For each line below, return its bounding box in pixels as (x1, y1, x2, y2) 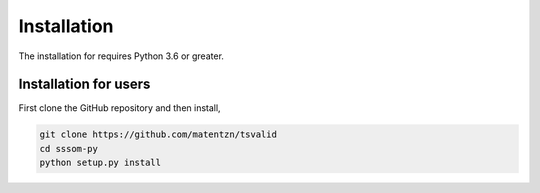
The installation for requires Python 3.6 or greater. (18, 50, 225, 62)
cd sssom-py (39, 143, 99, 154)
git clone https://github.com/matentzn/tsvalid (39, 129, 277, 140)
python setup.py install (39, 157, 162, 169)
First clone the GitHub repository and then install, (18, 102, 221, 114)
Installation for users (18, 76, 151, 93)
